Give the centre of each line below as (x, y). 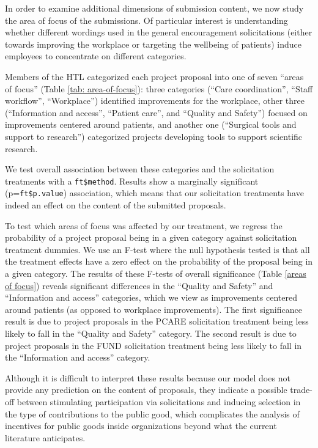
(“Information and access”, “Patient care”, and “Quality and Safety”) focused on (156, 112)
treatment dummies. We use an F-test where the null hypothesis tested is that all (157, 249)
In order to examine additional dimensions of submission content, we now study (154, 8)
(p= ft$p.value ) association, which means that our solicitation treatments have (154, 193)
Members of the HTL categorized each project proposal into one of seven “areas (154, 76)
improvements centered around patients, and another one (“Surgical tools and (151, 124)
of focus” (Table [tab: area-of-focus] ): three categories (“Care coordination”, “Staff (159, 88)
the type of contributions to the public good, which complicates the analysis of (152, 413)
